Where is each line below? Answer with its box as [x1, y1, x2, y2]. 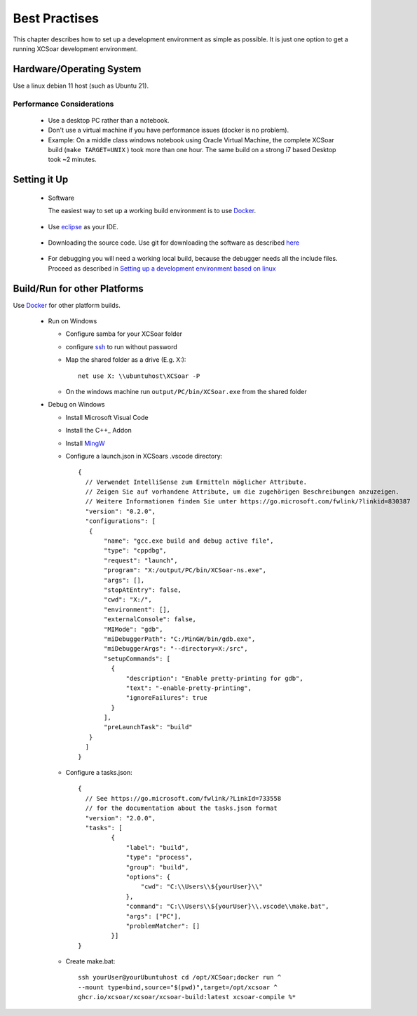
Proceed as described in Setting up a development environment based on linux [48, 264, 276, 273]
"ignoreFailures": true [125, 694, 208, 702]
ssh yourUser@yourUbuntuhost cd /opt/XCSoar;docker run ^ [78, 973, 282, 982]
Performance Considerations [13, 99, 114, 109]
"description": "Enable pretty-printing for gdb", [125, 674, 304, 682]
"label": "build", [125, 844, 189, 851]
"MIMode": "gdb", [104, 625, 163, 633]
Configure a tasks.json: [65, 768, 132, 777]
